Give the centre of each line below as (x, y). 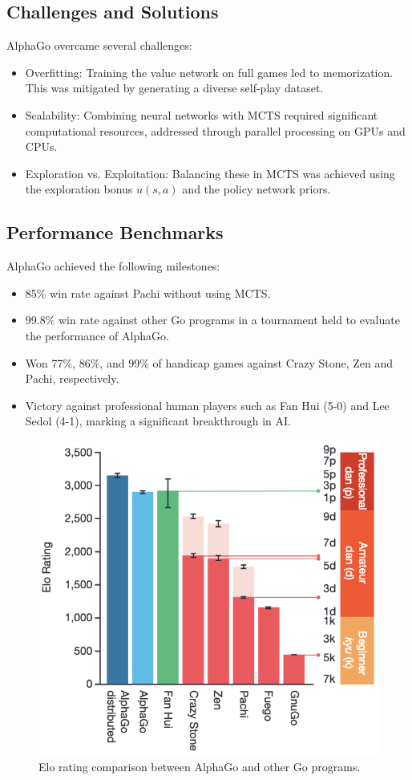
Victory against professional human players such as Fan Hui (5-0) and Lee (207, 405)
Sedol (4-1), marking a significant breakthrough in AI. (158, 421)
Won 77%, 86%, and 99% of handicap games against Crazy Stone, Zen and (209, 362)
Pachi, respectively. (72, 378)
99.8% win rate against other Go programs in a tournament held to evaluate (212, 320)
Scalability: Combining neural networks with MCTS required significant (202, 114)
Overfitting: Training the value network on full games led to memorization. (209, 72)
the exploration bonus (79, 189)
